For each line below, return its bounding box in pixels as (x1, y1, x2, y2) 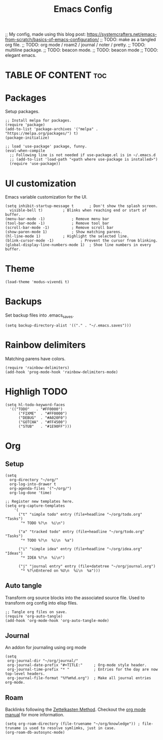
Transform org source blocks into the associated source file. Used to (5, 594, 145, 601)
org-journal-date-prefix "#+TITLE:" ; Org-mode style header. (7, 663, 147, 668)
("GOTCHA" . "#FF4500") (18, 419, 68, 424)
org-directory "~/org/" (9, 477, 58, 482)
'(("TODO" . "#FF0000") (9, 407, 63, 411)
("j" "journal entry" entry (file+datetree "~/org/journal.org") (18, 564, 156, 569)
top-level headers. (5, 671, 45, 676)
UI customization (5, 178, 77, 189)
